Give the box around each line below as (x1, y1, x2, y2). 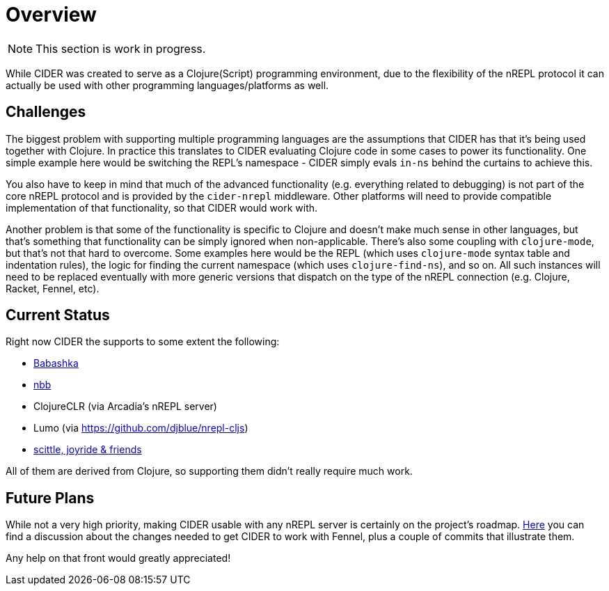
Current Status (6, 306, 110, 324)
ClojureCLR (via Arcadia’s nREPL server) (33, 400, 217, 413)
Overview (6, 3, 97, 26)
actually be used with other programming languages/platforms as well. (6, 79, 329, 91)
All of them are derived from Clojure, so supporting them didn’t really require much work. (6, 465, 413, 478)
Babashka (33, 357, 79, 370)
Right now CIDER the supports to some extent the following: (6, 336, 280, 348)
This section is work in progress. (35, 41, 206, 56)
